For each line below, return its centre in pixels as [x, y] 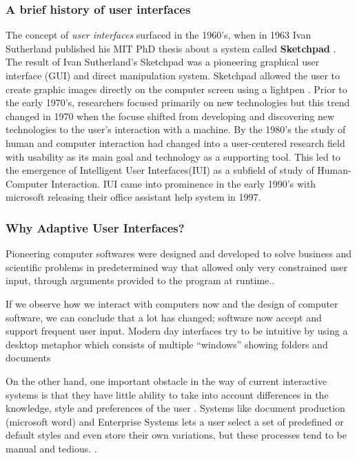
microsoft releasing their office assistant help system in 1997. [133, 197]
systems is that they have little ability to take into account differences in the [167, 394]
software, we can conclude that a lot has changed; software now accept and [164, 317]
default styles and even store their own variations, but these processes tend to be [176, 435]
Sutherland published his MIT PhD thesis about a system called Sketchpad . [171, 48]
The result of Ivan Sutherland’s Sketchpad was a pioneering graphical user [163, 62]
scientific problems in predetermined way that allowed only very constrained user [176, 267]
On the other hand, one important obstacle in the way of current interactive [166, 380]
